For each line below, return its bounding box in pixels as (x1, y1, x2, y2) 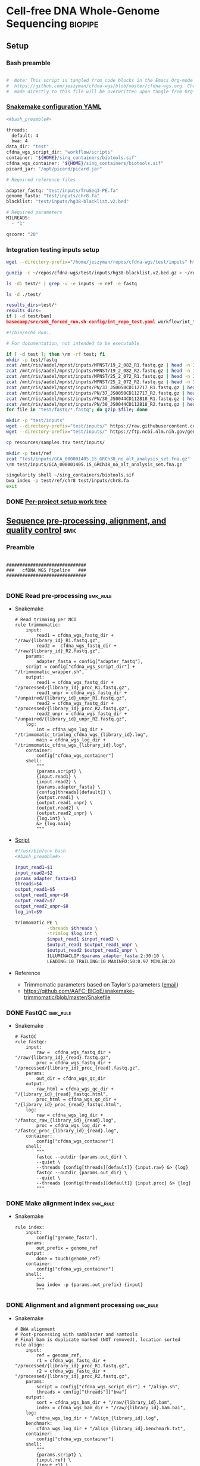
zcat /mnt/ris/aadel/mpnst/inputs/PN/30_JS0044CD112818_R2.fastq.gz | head (6, 401, 198, 407)
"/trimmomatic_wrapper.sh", (14, 669, 85, 675)
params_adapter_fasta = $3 (14, 875, 77, 881)
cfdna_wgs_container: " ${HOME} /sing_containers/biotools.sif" (6, 160, 164, 166)
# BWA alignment (14, 1326, 55, 1332)
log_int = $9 (14, 909, 42, 915)
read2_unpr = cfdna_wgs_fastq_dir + (36, 711, 127, 717)
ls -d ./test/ (6, 291, 42, 297)
